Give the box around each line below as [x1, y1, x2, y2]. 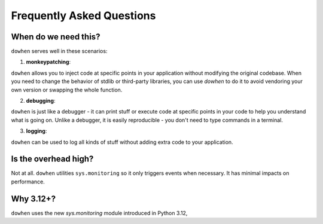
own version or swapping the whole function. [11, 86, 123, 93]
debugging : [26, 97, 56, 105]
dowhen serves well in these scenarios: [11, 48, 108, 55]
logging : [26, 127, 47, 134]
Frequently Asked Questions [11, 9, 156, 22]
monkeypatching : [26, 59, 71, 66]
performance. [11, 178, 45, 185]
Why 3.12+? [11, 194, 56, 204]
